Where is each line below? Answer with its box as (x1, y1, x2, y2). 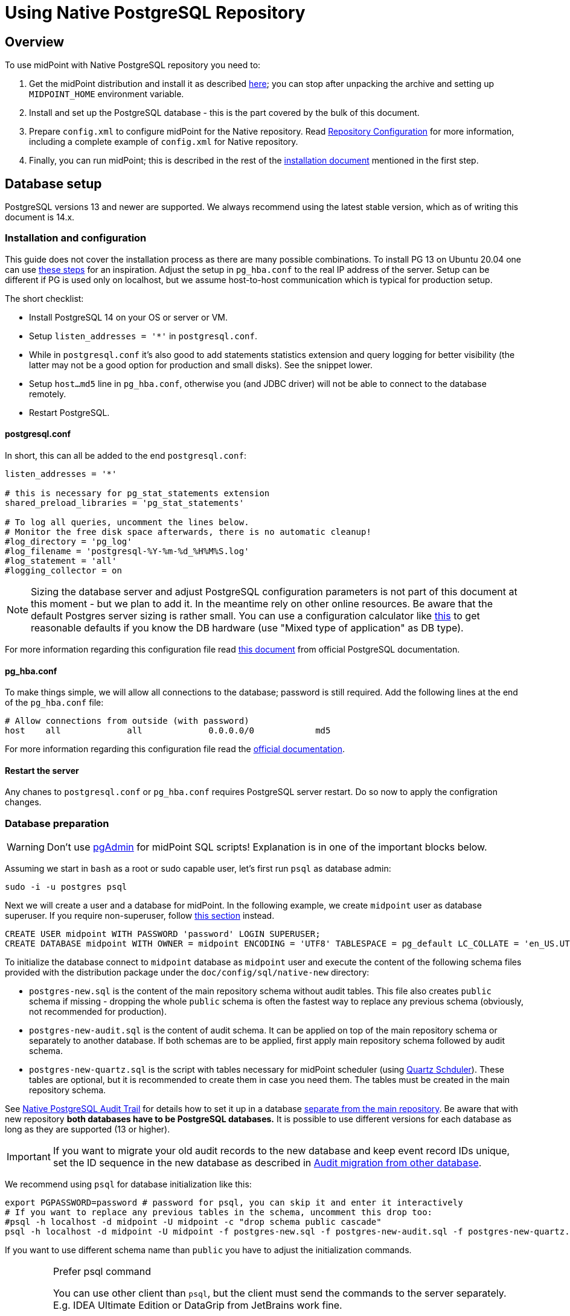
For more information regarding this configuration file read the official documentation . (5, 744, 345, 755)
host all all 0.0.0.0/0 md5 (5, 726, 331, 736)
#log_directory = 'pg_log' (5, 536, 132, 546)
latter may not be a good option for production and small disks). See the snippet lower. (29, 359, 373, 370)
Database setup (5, 176, 102, 191)
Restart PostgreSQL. (29, 407, 110, 418)
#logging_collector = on (5, 565, 122, 575)
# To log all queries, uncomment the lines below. (5, 517, 249, 527)
